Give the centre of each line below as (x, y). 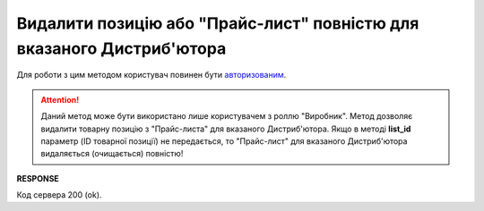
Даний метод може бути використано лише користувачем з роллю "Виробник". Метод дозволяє (227, 116)
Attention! (60, 99)
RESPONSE (38, 178)
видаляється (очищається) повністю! (112, 154)
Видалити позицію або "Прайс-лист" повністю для (218, 23)
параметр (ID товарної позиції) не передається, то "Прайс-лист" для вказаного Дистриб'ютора (224, 141)
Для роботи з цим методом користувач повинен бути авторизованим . (151, 75)
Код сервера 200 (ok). (59, 195)
